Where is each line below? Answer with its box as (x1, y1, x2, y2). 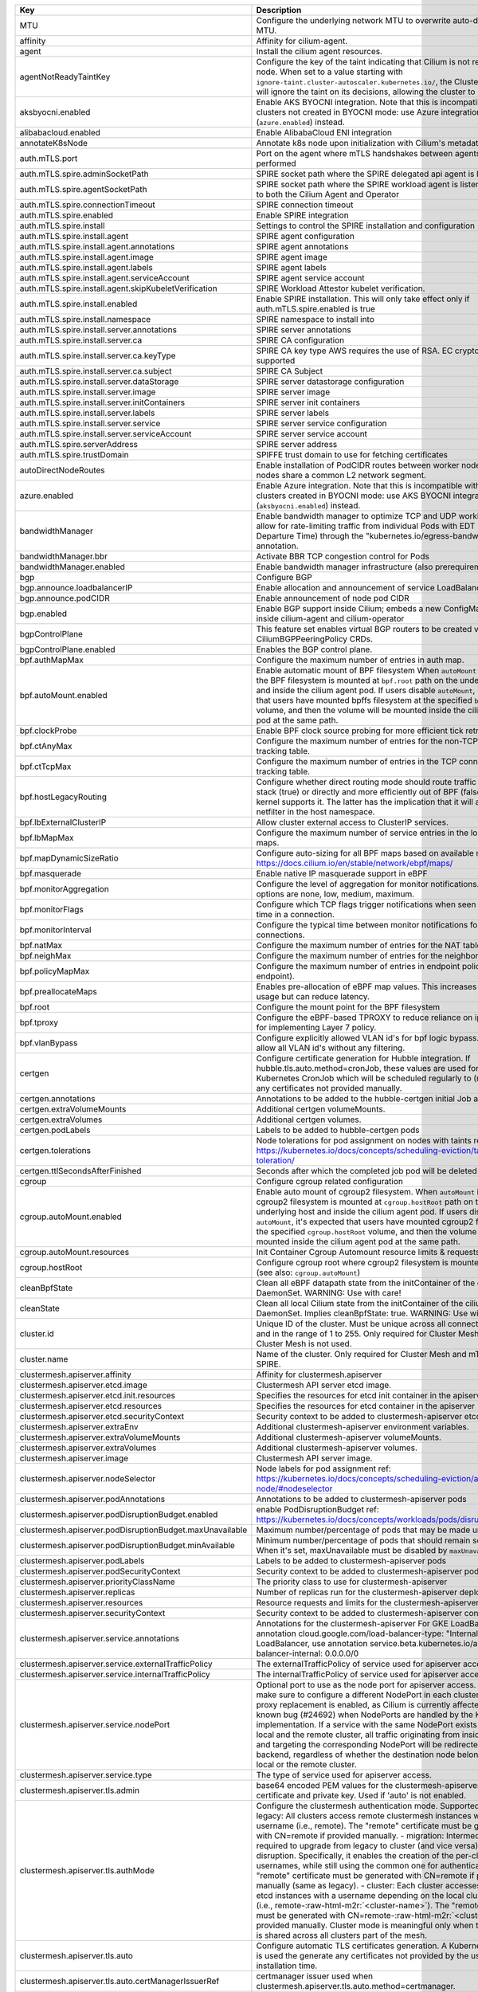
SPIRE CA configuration (256, 335, 345, 346)
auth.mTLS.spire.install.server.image (19, 386, 156, 398)
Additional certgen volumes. (256, 1114, 362, 1125)
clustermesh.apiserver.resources (19, 1598, 143, 1608)
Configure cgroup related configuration (256, 1176, 404, 1186)
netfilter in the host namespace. (256, 806, 375, 817)
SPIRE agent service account (256, 273, 366, 283)
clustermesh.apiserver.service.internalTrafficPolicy (19, 1669, 210, 1680)
